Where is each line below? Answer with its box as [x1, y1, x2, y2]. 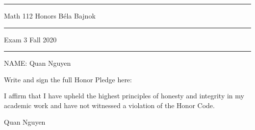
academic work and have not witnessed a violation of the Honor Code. [4, 100, 215, 110]
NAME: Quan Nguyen [4, 58, 71, 68]
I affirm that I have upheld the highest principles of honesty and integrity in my [4, 91, 244, 101]
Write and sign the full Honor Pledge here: [4, 74, 132, 84]
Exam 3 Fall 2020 [4, 34, 57, 44]
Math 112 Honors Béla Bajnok [4, 11, 96, 20]
